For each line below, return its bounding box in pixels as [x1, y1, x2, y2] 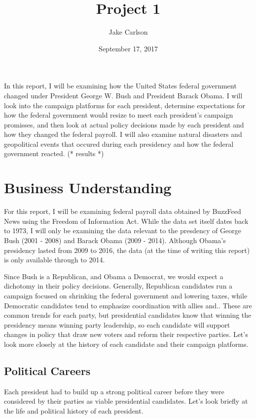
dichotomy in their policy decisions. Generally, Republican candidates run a [4, 281, 233, 291]
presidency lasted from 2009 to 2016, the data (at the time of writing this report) [4, 245, 250, 255]
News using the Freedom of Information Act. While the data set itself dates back [4, 215, 249, 226]
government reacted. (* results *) [4, 148, 104, 159]
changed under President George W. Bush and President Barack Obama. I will [4, 90, 243, 100]
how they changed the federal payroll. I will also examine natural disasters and [4, 129, 242, 139]
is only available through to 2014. [4, 254, 105, 265]
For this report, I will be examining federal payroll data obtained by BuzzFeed [4, 206, 241, 216]
